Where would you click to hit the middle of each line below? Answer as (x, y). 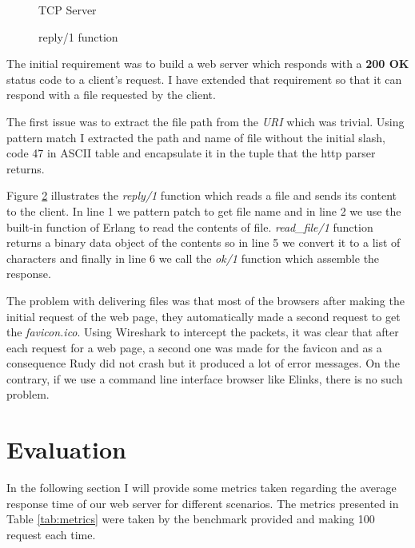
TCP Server (68, 10)
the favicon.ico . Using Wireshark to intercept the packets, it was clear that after (203, 332)
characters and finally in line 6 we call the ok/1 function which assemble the (193, 258)
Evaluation (66, 449)
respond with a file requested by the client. (111, 95)
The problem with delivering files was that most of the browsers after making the (206, 300)
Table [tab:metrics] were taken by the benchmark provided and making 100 (191, 519)
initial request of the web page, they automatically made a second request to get (204, 316)
